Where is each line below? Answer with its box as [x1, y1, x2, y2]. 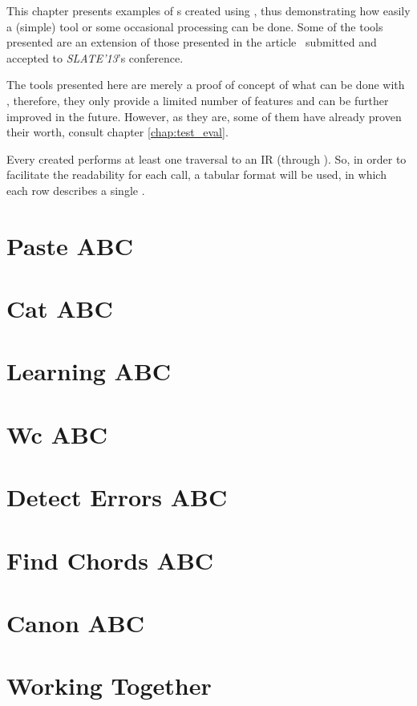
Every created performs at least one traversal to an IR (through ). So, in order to [6, 150, 407, 167]
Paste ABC [6, 229, 133, 262]
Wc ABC [6, 417, 108, 450]
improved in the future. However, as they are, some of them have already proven [6, 108, 402, 124]
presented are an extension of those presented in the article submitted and [6, 34, 377, 51]
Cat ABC [6, 292, 113, 325]
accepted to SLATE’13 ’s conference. [6, 49, 184, 66]
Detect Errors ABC [6, 481, 228, 513]
